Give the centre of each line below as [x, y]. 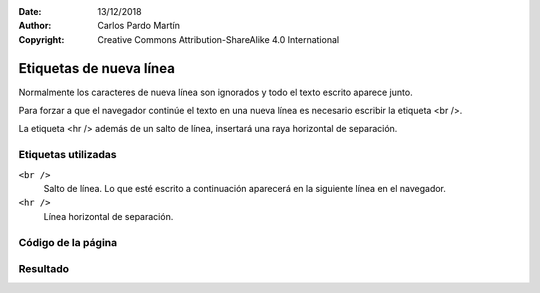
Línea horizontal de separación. [108, 216]
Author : [35, 26]
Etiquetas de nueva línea [96, 68]
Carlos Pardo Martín [138, 26]
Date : [30, 11]
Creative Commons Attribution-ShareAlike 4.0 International [218, 39]
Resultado [44, 269]
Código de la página [68, 242]
